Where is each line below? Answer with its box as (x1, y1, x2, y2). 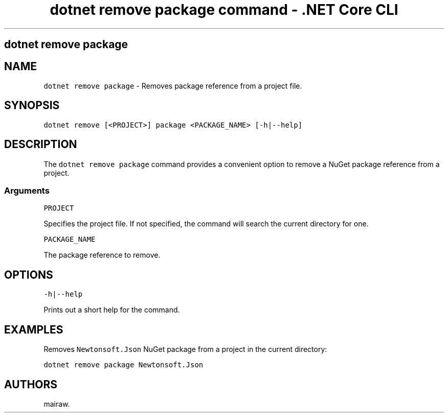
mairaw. (43, 399, 70, 408)
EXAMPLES (4, 323, 63, 336)
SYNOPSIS (4, 99, 60, 112)
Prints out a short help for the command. (43, 305, 180, 315)
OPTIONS (4, 268, 53, 281)
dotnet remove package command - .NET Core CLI (50, 1, 398, 18)
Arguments (4, 185, 50, 196)
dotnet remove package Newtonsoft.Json (43, 361, 204, 369)
